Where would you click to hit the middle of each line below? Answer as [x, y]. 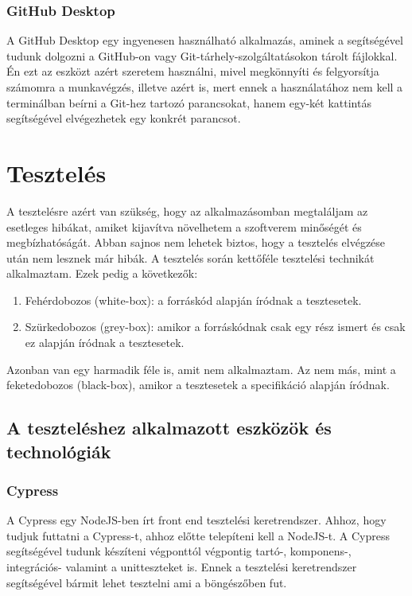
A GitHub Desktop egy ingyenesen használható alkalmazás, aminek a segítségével [205, 40]
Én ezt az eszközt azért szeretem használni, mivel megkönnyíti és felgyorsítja [193, 71]
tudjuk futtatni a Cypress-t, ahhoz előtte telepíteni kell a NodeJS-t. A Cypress [198, 535]
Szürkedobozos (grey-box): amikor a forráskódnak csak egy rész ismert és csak [215, 327]
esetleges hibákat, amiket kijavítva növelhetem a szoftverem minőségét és [184, 226]
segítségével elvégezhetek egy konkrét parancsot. [124, 118]
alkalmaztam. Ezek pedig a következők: [102, 273]
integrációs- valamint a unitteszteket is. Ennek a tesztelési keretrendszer [182, 567]
